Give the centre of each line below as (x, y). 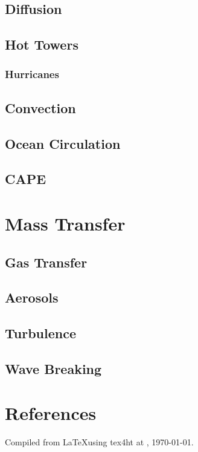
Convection (40, 107)
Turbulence (40, 333)
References (51, 413)
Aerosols (32, 297)
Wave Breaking (53, 368)
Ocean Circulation (63, 143)
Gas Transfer (46, 262)
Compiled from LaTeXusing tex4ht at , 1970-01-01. (99, 442)
